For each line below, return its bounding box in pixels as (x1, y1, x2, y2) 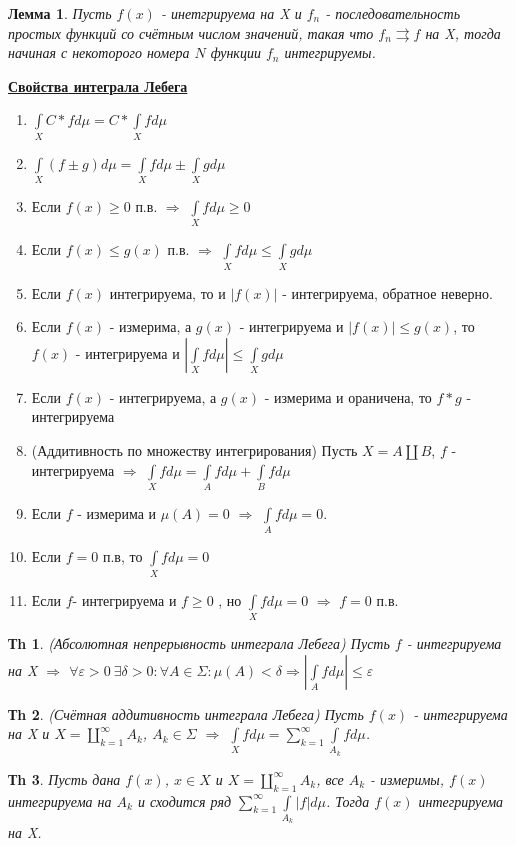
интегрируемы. (284, 42, 376, 63)
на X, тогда (425, 22, 501, 43)
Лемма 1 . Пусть (8, 3, 112, 23)
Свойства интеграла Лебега (8, 75, 188, 96)
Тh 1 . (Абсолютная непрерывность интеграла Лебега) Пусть (8, 632, 390, 653)
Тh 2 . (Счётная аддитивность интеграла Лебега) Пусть (8, 703, 364, 724)
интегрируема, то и (109, 282, 226, 303)
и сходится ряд (137, 790, 231, 811)
